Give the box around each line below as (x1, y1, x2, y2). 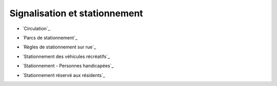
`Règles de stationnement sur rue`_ (22, 44, 96, 50)
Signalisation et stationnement (9, 8, 143, 19)
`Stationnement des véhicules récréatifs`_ (22, 53, 110, 60)
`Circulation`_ (22, 25, 51, 32)
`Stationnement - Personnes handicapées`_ (22, 63, 114, 69)
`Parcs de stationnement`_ (22, 35, 78, 41)
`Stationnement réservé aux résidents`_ (22, 72, 105, 78)
